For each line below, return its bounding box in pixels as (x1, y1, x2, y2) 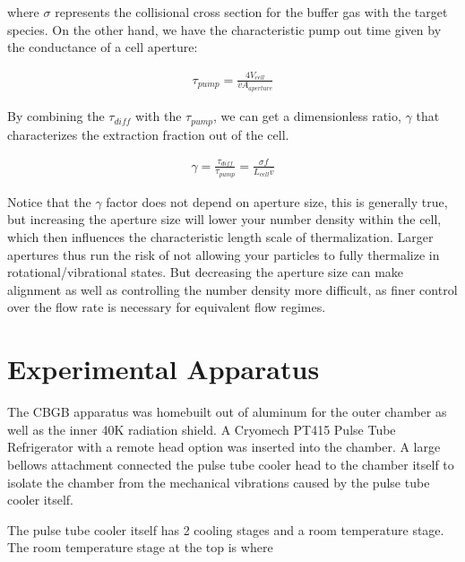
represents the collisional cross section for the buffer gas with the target (55, 3, 448, 21)
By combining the (7, 107, 105, 125)
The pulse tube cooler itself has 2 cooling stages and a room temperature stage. (7, 520, 444, 539)
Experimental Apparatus (7, 350, 320, 387)
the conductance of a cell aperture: (7, 38, 198, 56)
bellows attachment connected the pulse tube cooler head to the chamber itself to (7, 454, 454, 473)
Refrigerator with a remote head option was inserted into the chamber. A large (7, 437, 441, 456)
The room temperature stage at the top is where (7, 538, 273, 557)
